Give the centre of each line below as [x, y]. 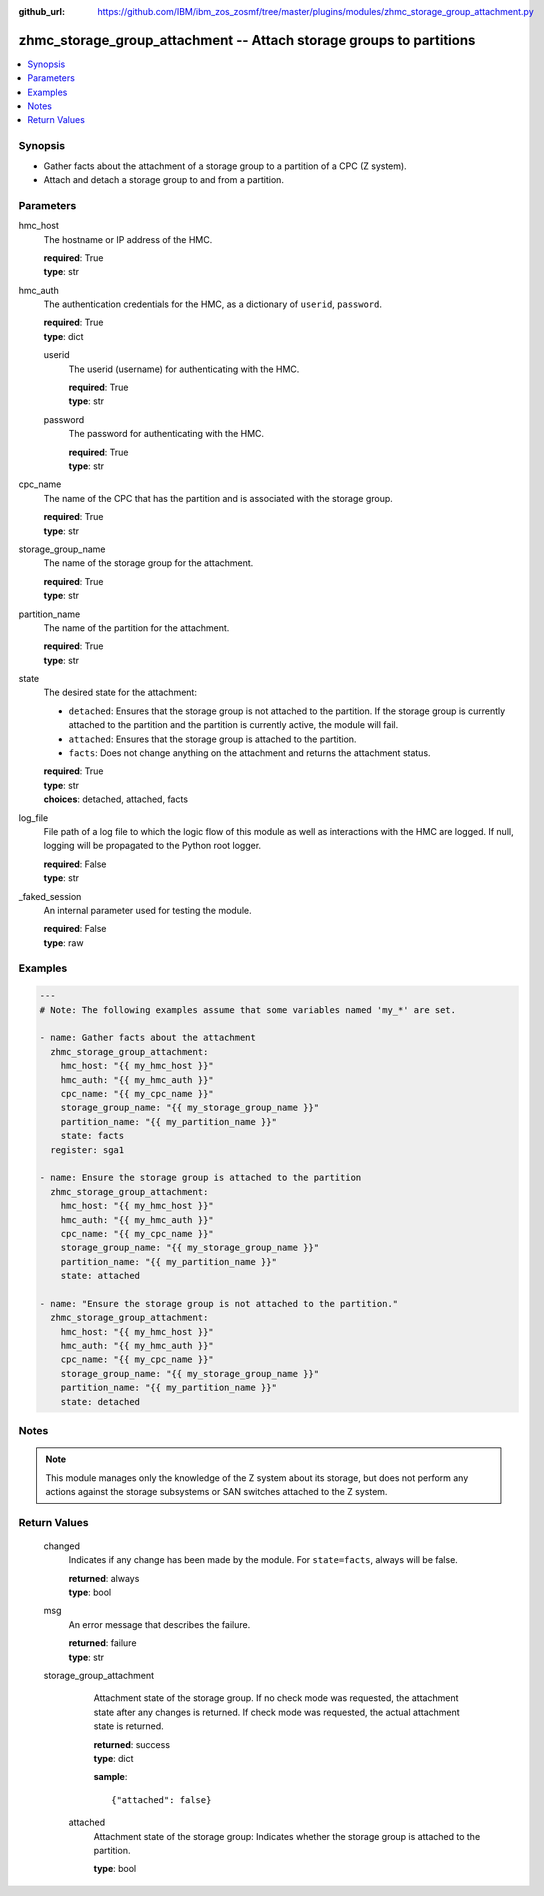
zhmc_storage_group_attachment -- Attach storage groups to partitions [247, 40]
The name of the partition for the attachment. [136, 627]
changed [61, 1546]
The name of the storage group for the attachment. [148, 563]
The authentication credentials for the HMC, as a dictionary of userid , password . [213, 304]
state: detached [100, 1401]
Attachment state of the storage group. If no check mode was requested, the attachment [276, 1698]
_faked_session [50, 896]
